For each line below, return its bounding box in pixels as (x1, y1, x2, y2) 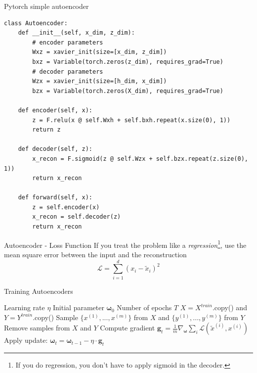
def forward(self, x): (18, 194, 92, 201)
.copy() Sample (33, 312, 78, 322)
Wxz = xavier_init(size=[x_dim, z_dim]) (32, 48, 167, 56)
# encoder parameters (32, 39, 103, 46)
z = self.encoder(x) (32, 203, 100, 211)
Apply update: (4, 335, 48, 345)
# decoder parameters (32, 68, 103, 75)
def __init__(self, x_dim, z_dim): (18, 29, 135, 37)
